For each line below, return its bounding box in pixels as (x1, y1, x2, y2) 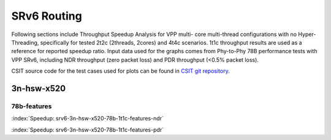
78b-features (11, 101, 52, 110)
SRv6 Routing (11, 9, 82, 23)
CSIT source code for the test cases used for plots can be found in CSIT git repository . (11, 67, 230, 75)
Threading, (11, 39, 39, 46)
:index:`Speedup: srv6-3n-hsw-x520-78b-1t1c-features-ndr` (11, 115, 164, 122)
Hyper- (298, 31, 316, 38)
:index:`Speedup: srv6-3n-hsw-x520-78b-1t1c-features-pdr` (11, 126, 164, 133)
